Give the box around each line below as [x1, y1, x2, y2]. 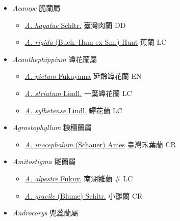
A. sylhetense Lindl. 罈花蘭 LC [24, 105, 122, 115]
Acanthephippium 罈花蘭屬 [12, 53, 97, 64]
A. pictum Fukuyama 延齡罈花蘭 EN [24, 71, 142, 81]
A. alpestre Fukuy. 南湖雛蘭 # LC [24, 173, 133, 183]
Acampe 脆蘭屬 [12, 3, 61, 13]
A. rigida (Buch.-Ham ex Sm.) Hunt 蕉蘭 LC [24, 37, 167, 47]
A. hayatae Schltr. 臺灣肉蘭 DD [24, 19, 126, 30]
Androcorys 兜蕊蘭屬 [12, 207, 79, 218]
